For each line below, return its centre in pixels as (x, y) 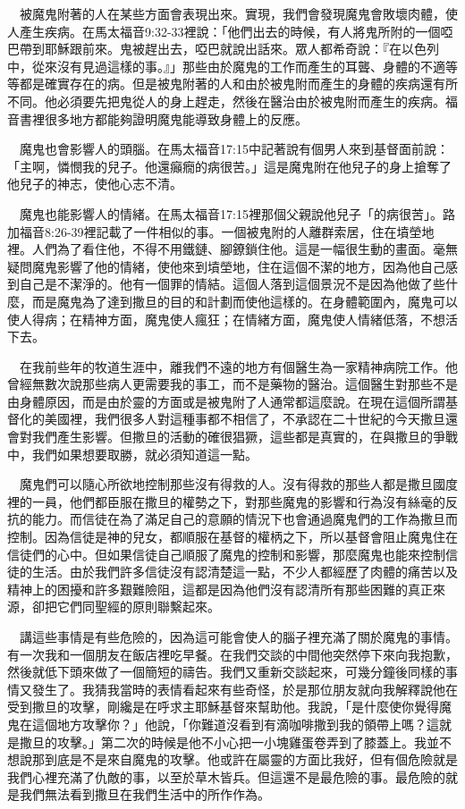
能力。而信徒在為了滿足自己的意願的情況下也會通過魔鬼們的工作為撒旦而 (245, 519)
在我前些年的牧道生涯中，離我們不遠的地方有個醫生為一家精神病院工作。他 (238, 366)
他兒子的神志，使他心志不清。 (95, 184)
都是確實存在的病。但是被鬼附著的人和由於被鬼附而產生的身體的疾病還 (226, 84)
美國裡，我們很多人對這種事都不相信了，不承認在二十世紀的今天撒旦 (245, 419)
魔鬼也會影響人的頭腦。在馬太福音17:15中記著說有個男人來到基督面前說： (234, 149)
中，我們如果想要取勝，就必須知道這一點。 (132, 454)
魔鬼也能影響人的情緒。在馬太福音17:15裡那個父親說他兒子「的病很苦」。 (231, 213)
